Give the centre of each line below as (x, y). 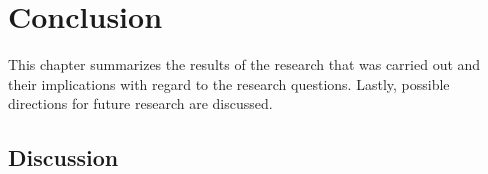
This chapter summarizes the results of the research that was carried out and (244, 64)
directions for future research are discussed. (140, 103)
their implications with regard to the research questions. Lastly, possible (229, 83)
